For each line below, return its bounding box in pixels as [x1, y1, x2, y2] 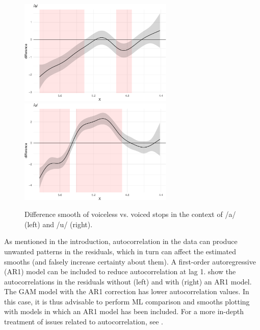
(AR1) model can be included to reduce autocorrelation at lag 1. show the [4, 266, 236, 277]
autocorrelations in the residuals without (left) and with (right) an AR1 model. [4, 276, 252, 287]
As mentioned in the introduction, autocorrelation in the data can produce [4, 236, 238, 247]
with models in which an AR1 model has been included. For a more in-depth [4, 306, 244, 317]
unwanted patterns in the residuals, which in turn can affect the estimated [4, 246, 237, 256]
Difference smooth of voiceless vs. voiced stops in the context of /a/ [24, 209, 236, 219]
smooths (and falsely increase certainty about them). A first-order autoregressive [4, 256, 256, 267]
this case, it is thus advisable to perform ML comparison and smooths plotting [4, 296, 250, 306]
